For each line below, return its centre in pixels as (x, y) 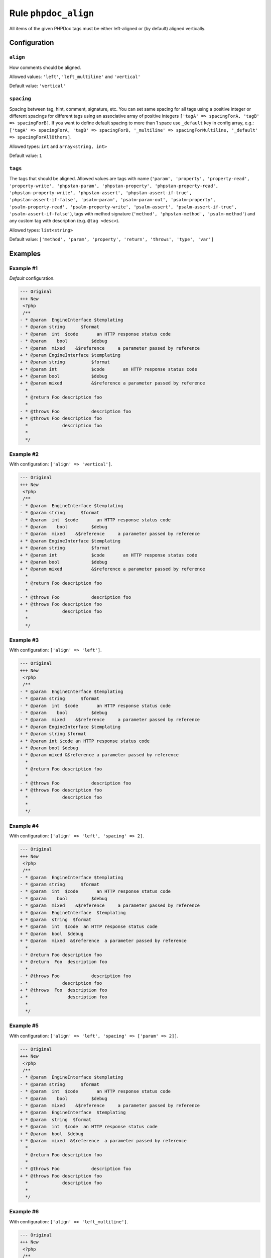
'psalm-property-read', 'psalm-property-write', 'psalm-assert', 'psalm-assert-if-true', (123, 207)
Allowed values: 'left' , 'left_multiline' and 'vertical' (75, 77)
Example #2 (24, 454)
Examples (25, 254)
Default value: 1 (26, 155)
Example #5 (24, 1026)
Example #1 (23, 268)
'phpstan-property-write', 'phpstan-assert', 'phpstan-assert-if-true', (101, 193)
